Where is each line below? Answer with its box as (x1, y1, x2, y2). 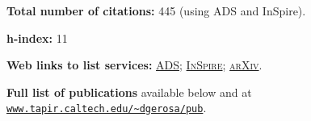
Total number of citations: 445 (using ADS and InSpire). (6, 2, 306, 19)
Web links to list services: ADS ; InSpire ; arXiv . (6, 56, 263, 73)
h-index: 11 (6, 29, 68, 46)
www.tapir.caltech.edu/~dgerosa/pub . (6, 99, 207, 116)
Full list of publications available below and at (6, 83, 252, 100)
